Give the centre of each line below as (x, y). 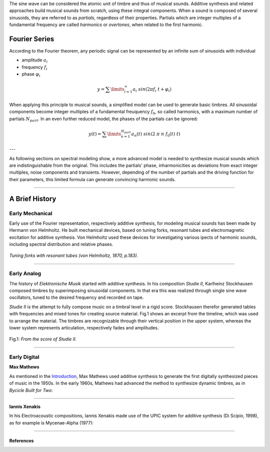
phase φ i (31, 75)
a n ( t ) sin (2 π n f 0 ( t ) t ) (156, 134)
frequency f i (34, 68)
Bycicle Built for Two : (31, 390)
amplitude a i (35, 61)
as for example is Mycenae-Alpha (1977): (51, 422)
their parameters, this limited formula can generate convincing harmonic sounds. (92, 179)
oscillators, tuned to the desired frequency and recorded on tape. (76, 297)
